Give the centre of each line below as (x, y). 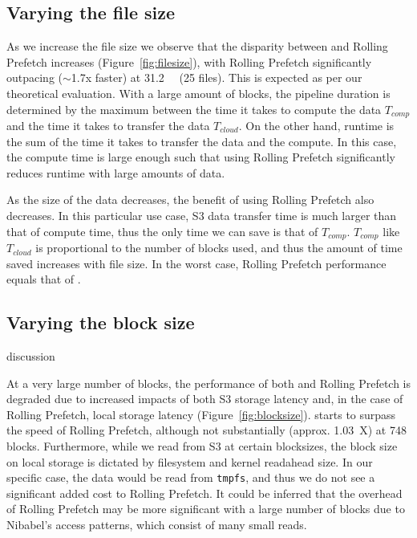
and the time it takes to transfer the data (108, 126)
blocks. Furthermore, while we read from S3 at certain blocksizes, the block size (202, 446)
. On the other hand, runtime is (316, 126)
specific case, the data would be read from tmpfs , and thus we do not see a (191, 477)
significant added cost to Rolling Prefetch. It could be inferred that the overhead (204, 493)
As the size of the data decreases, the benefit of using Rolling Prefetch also (190, 200)
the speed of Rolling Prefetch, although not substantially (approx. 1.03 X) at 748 (206, 430)
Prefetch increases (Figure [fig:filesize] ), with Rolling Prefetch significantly (189, 61)
